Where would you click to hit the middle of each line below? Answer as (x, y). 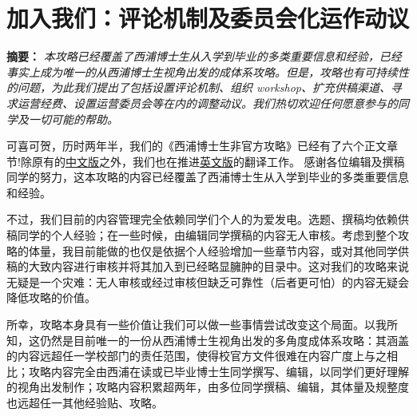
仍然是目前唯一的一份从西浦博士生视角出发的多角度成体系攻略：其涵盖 (224, 340)
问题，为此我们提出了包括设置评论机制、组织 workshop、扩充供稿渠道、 (204, 87)
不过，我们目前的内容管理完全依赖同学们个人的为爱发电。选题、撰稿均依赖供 (208, 219)
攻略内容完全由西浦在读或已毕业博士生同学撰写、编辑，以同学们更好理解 (218, 371)
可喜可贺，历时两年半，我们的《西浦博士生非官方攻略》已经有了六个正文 (197, 146)
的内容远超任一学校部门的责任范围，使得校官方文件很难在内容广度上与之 (197, 356)
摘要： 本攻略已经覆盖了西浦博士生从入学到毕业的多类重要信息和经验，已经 (204, 56)
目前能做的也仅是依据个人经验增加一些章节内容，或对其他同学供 (241, 250)
